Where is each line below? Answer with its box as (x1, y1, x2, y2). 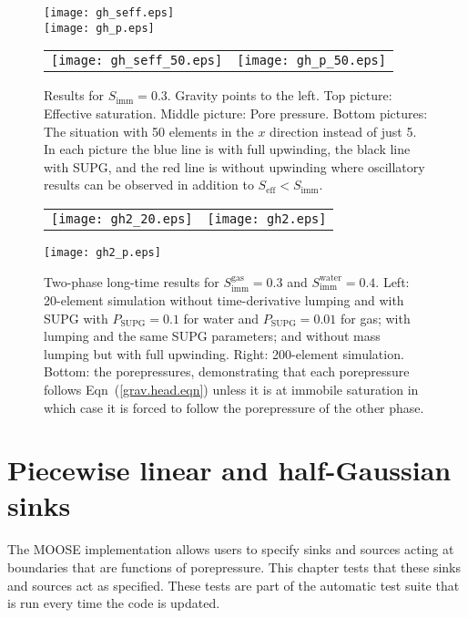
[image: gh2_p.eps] (44, 245, 161, 259)
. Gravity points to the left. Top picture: (167, 86, 392, 105)
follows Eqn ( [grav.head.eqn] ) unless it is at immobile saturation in (44, 379, 419, 398)
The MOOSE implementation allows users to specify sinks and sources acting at (7, 540, 454, 559)
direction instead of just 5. (270, 121, 417, 140)
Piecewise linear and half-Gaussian (7, 451, 452, 489)
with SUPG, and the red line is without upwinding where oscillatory (44, 157, 425, 176)
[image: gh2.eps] (207, 211, 327, 226)
